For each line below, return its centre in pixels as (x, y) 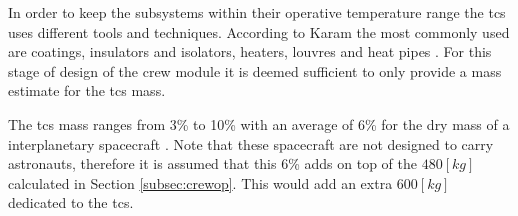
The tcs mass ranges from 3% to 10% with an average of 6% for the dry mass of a (259, 123)
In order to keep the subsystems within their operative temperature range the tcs (257, 12)
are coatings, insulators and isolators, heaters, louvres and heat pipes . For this (250, 51)
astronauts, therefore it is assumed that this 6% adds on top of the (212, 163)
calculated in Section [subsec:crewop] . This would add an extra (200, 182)
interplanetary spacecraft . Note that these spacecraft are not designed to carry (251, 143)
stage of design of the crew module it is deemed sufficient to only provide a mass (255, 70)
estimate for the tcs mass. (87, 90)
